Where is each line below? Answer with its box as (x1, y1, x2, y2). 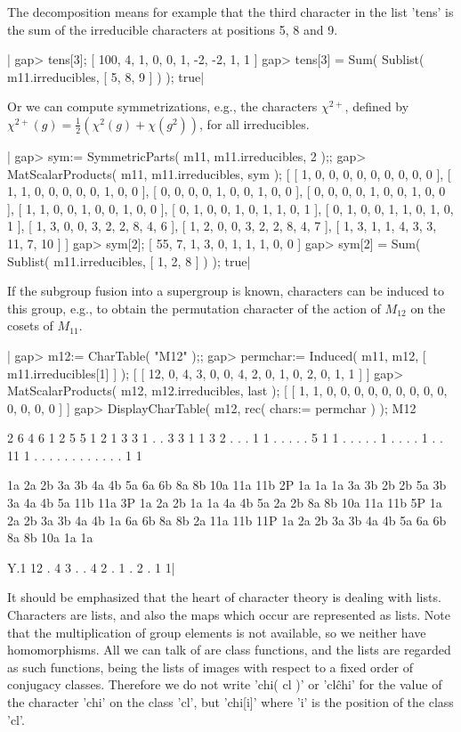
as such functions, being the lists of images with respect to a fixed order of (7, 657, 414, 676)
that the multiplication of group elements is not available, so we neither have (7, 622, 426, 641)
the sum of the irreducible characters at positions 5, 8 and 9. (7, 20, 338, 38)
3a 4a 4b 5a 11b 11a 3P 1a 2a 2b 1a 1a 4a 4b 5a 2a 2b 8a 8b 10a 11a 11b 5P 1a (7, 493, 442, 512)
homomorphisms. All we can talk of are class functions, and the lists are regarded (7, 640, 451, 659)
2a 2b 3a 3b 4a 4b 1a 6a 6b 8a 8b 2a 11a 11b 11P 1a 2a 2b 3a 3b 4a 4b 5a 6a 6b (7, 510, 447, 529)
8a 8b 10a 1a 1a (7, 528, 93, 547)
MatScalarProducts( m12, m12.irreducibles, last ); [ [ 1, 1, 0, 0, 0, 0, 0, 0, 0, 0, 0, (7, 381, 448, 400)
